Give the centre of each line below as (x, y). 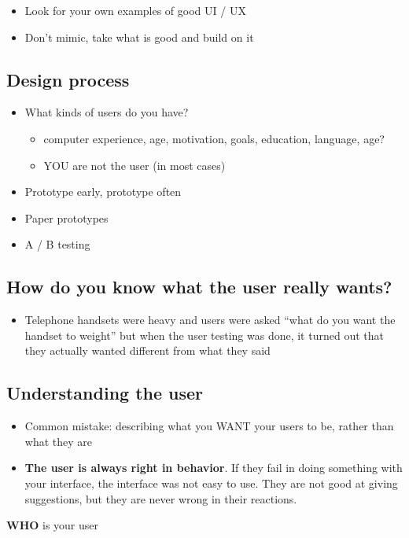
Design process (68, 79)
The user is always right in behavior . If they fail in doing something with (214, 468)
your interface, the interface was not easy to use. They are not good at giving (211, 483)
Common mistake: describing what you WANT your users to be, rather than (209, 426)
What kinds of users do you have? (107, 112)
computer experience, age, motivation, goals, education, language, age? (214, 138)
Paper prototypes (66, 217)
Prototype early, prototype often (103, 192)
